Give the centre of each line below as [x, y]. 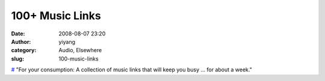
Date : [18, 34]
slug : [17, 58]
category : [24, 50]
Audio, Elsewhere [80, 50]
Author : [21, 41]
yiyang [67, 41]
